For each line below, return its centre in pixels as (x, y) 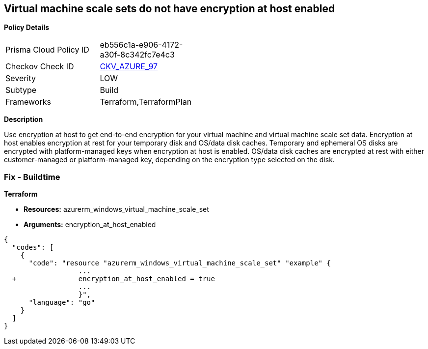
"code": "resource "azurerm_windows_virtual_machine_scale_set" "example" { (180, 263)
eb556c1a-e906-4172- (141, 45)
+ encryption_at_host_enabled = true (113, 279)
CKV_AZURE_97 (129, 67)
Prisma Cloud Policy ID (47, 50)
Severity (21, 78)
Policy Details (27, 28)
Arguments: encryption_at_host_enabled (90, 225)
